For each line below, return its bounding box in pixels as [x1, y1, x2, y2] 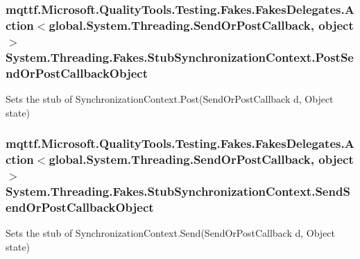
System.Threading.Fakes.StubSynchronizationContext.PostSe [6, 48, 354, 65]
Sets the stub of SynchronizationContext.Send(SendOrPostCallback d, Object [6, 226, 336, 240]
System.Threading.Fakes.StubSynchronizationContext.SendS [6, 182, 350, 199]
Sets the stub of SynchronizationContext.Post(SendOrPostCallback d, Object [6, 91, 334, 106]
